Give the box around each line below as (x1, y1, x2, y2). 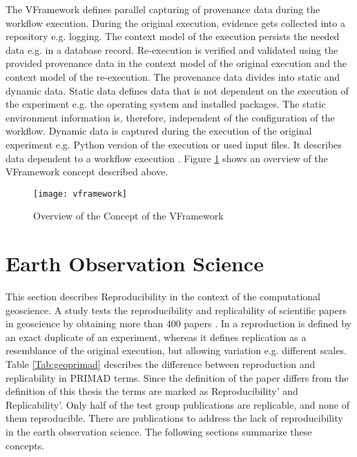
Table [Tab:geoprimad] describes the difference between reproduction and (6, 357, 316, 371)
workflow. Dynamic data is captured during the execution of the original (6, 124, 312, 138)
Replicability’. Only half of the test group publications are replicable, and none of (6, 397, 349, 411)
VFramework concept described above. (6, 164, 168, 179)
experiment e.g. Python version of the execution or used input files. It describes (6, 137, 342, 151)
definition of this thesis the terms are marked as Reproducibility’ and (6, 384, 298, 398)
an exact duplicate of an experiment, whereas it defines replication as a (6, 329, 307, 344)
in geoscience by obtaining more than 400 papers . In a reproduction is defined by (6, 316, 351, 331)
